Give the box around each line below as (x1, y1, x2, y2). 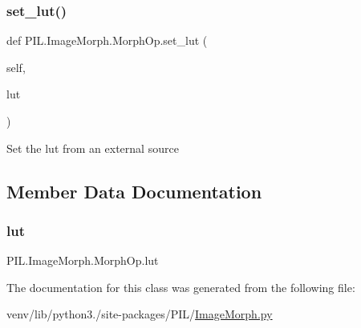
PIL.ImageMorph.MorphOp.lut (6, 252, 159, 269)
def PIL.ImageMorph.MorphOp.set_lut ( (6, 32, 208, 49)
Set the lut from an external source (6, 139, 179, 156)
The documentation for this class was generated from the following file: (6, 278, 355, 295)
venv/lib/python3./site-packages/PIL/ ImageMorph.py (6, 306, 273, 322)
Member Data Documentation (6, 178, 262, 203)
